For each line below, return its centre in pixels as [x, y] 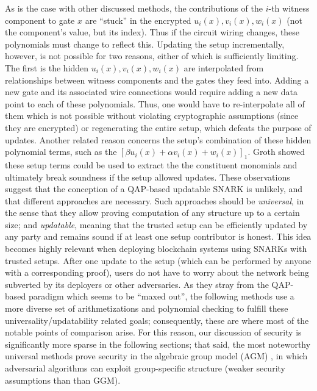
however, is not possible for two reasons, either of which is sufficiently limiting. [152, 56]
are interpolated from [224, 67]
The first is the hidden [47, 67]
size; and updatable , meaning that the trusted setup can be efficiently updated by [156, 224]
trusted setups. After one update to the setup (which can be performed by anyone [158, 260]
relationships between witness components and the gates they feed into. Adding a [157, 80]
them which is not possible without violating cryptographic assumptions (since [152, 116]
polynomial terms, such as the [61, 152]
